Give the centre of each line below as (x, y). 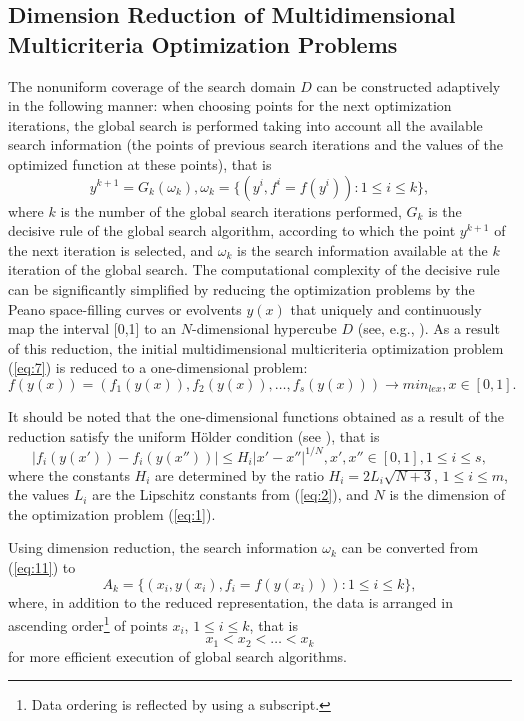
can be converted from (410, 547)
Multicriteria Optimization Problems (203, 43)
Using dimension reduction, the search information (163, 547)
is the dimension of (447, 494)
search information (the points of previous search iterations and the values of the (255, 144)
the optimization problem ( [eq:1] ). (112, 513)
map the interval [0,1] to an (92, 328)
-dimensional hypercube (264, 328)
